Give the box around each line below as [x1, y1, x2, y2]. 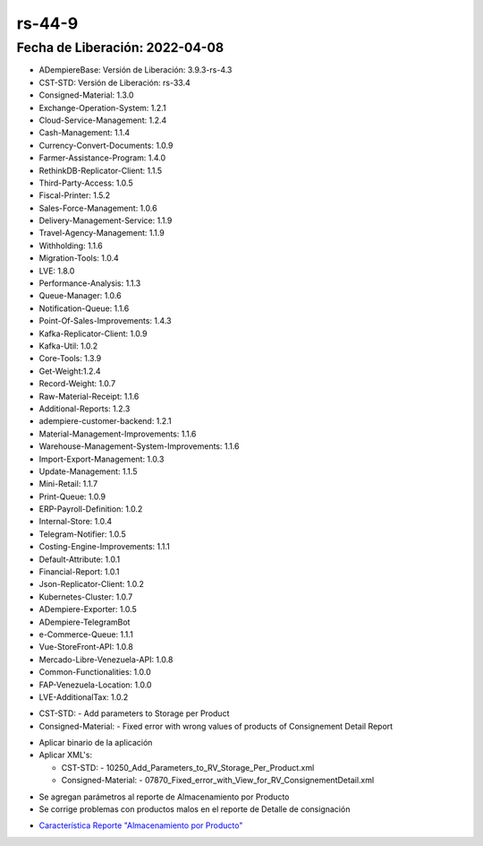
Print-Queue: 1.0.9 [38, 491, 106, 502]
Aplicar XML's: [38, 749, 93, 761]
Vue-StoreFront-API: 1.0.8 [38, 642, 133, 652]
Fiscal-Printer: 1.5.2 [38, 190, 111, 201]
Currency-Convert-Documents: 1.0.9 [38, 140, 174, 151]
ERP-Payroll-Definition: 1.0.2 [38, 504, 143, 514]
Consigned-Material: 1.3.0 [38, 90, 134, 100]
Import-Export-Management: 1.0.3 [38, 453, 165, 464]
